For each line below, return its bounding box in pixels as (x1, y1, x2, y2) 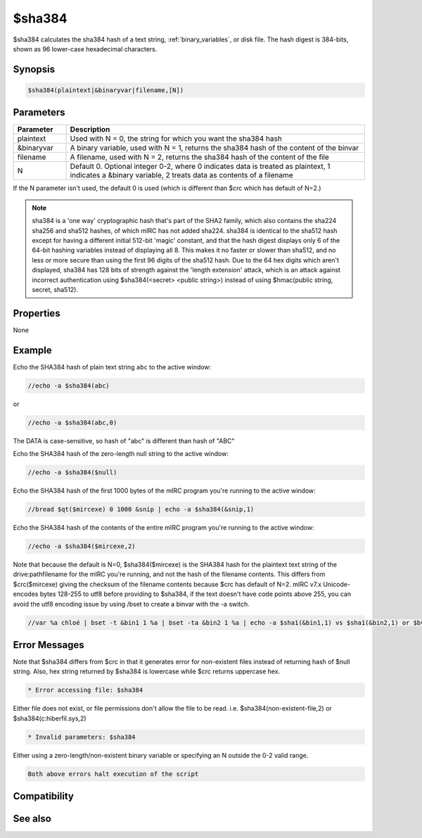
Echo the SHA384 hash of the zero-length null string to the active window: (13, 450, 229, 458)
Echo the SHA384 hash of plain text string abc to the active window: (13, 362, 212, 371)
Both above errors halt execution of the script (27, 770, 199, 777)
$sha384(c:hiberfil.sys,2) (13, 714, 87, 723)
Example (13, 344, 52, 356)
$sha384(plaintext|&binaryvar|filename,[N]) (27, 86, 184, 94)
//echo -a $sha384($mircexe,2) (27, 542, 136, 550)
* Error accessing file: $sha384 (27, 686, 143, 694)
